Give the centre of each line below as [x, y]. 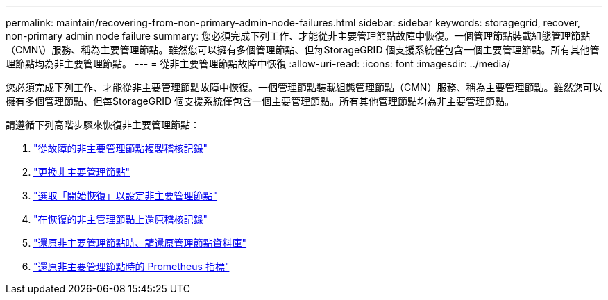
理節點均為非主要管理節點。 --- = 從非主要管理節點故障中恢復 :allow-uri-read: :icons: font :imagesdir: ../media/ [258, 64]
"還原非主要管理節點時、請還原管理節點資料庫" [140, 243]
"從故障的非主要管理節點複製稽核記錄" [121, 148]
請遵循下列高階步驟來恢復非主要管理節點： [103, 125]
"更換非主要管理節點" [82, 172]
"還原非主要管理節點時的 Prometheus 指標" [132, 266]
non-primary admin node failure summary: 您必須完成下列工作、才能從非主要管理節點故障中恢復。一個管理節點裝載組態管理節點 [298, 36]
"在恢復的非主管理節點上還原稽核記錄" [121, 219]
